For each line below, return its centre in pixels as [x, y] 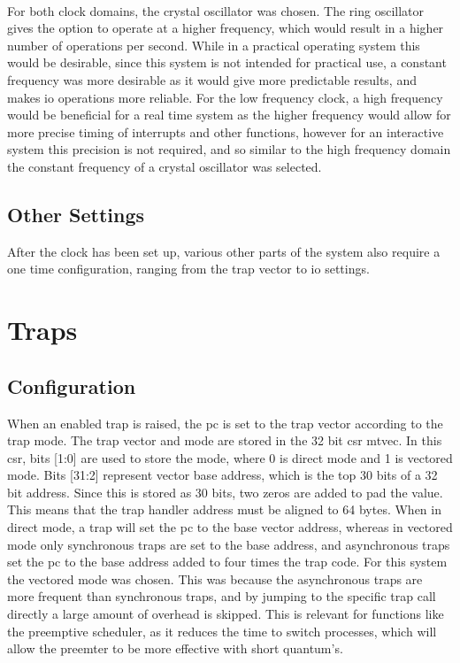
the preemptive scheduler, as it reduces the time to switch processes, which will [222, 631]
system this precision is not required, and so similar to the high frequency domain [229, 149]
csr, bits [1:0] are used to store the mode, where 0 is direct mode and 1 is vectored [230, 457]
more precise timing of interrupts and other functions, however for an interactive [226, 131]
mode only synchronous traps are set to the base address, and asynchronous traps [229, 544]
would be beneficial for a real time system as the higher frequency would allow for [229, 115]
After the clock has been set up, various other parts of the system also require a [224, 251]
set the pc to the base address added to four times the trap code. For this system [227, 562]
